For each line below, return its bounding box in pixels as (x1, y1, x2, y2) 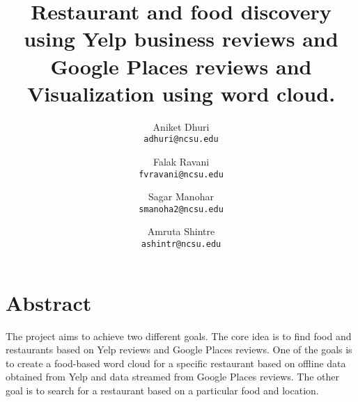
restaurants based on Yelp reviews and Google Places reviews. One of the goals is (6, 342, 352, 357)
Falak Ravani (153, 154, 210, 168)
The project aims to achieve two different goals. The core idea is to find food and (6, 328, 352, 343)
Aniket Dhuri (153, 119, 210, 134)
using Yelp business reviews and (24, 24, 338, 53)
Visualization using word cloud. (26, 79, 336, 107)
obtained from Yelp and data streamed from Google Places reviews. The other (6, 369, 340, 384)
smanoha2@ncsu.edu (139, 204, 224, 214)
